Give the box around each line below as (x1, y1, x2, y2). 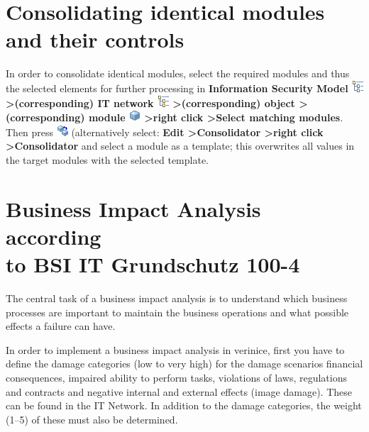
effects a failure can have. (6, 319, 116, 333)
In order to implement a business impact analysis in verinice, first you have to (6, 342, 345, 357)
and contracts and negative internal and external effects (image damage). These (6, 384, 352, 399)
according (6, 221, 101, 250)
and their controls (6, 25, 184, 54)
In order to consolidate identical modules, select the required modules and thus (6, 66, 350, 81)
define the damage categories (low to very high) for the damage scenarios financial (6, 356, 363, 371)
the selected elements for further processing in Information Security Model (6, 80, 348, 95)
